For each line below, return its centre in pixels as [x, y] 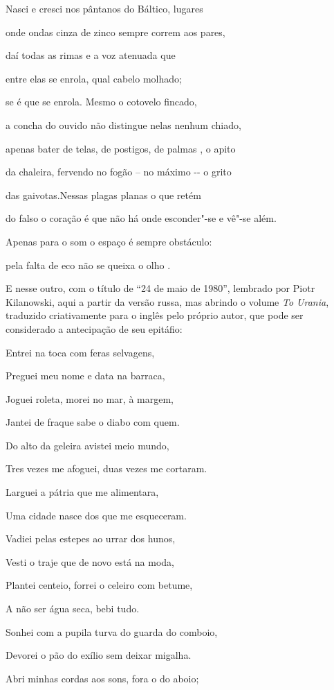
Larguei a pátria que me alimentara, [82, 492]
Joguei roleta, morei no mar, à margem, [90, 398]
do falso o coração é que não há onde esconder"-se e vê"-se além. [141, 218]
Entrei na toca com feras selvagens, [80, 352]
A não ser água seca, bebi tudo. [73, 609]
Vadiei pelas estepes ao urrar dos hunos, [91, 538]
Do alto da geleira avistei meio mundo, [87, 445]
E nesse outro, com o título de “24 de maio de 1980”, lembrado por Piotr [160, 288]
